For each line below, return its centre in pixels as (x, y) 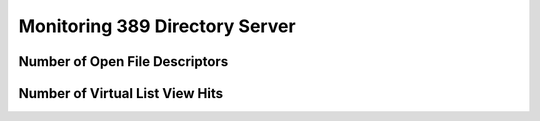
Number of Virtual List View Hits (121, 93)
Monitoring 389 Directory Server (157, 26)
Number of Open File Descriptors (123, 61)
